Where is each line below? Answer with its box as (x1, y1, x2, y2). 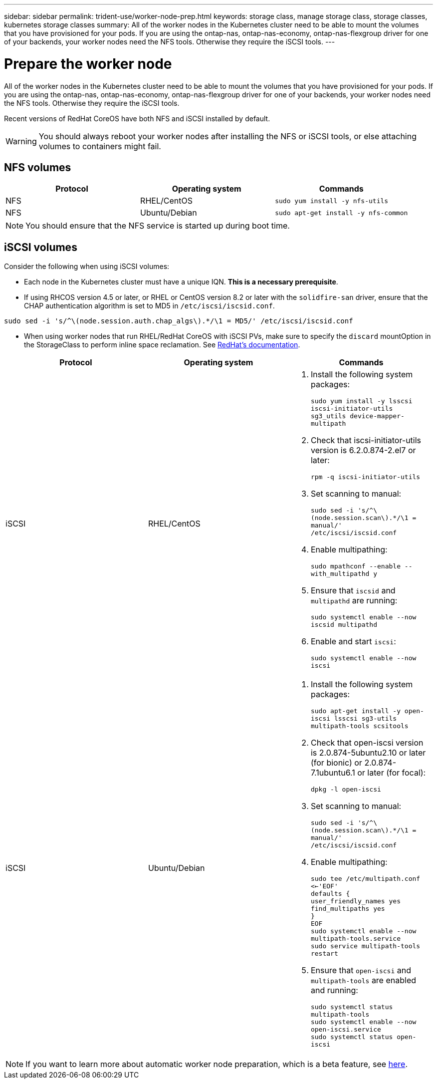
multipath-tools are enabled (310, 975, 417, 986)
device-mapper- (350, 412, 405, 420)
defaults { (310, 890, 350, 898)
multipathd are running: (310, 595, 398, 606)
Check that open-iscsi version (310, 738, 424, 748)
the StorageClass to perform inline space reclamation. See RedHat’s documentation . (24, 340, 300, 349)
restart (310, 950, 338, 958)
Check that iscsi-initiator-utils (310, 435, 422, 446)
